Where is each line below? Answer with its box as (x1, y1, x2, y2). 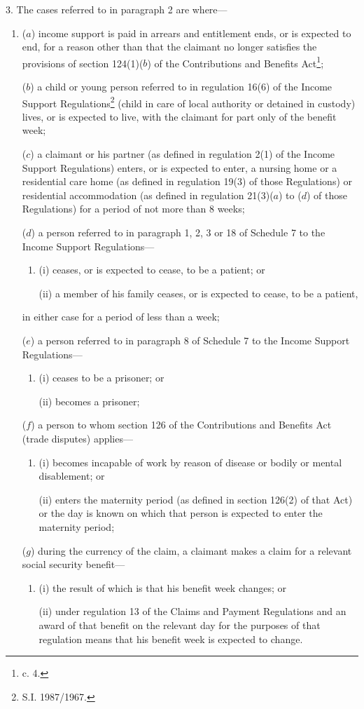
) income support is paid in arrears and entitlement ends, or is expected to (31, 25, 351, 40)
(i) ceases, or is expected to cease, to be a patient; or (38, 262, 265, 277)
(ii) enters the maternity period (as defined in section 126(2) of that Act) (38, 492, 353, 506)
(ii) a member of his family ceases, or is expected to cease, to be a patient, (38, 285, 358, 300)
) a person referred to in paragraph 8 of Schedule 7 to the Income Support (30, 333, 350, 347)
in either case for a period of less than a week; (22, 309, 220, 324)
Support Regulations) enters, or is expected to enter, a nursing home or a (22, 160, 337, 175)
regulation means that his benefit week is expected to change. (38, 631, 303, 646)
